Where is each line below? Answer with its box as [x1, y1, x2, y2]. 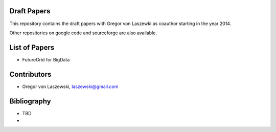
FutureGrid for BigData [22, 56, 70, 62]
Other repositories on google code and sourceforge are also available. [9, 30, 157, 36]
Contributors [9, 70, 52, 79]
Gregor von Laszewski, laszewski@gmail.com [22, 83, 119, 90]
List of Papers [9, 43, 55, 52]
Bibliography [9, 97, 51, 105]
